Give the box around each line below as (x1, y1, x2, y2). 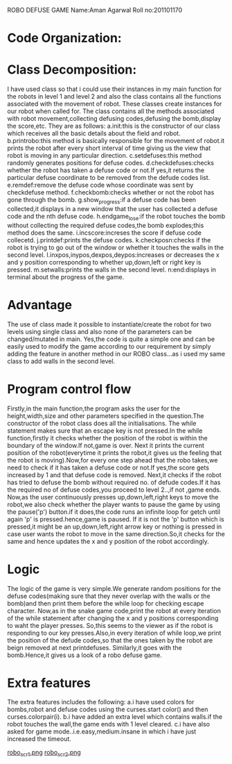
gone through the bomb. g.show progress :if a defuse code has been (7, 196, 196, 206)
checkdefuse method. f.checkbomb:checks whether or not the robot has (7, 188, 215, 197)
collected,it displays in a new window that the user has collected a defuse (7, 204, 218, 213)
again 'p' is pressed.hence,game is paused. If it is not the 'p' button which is (7, 515, 224, 523)
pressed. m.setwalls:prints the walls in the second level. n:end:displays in (7, 265, 217, 274)
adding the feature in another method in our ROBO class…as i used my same (7, 349, 226, 358)
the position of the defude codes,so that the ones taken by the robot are (7, 636, 213, 645)
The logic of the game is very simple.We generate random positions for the (7, 584, 222, 592)
